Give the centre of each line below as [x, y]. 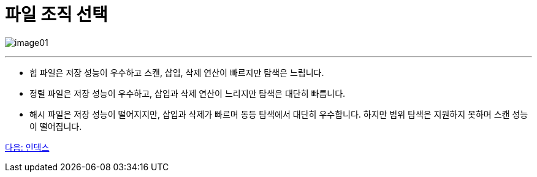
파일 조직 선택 [56, 15]
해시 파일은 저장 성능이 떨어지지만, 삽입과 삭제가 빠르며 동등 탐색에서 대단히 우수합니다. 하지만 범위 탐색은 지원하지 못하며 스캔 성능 [279, 114]
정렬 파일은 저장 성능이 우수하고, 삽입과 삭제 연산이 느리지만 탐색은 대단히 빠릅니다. [188, 93]
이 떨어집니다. [56, 126]
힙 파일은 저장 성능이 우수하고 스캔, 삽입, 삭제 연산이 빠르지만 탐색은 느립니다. [177, 72]
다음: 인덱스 [27, 147]
